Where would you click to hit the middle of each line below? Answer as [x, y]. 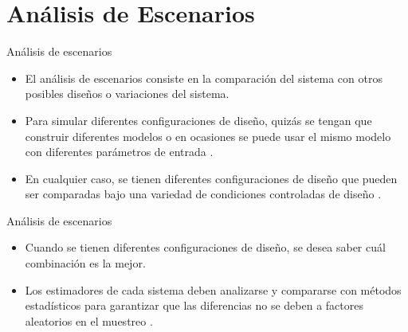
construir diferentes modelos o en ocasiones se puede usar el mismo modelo [208, 136]
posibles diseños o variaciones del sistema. [127, 94]
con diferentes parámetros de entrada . [119, 152]
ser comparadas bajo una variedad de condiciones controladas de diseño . [203, 194]
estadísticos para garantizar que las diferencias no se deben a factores [194, 305]
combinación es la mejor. [85, 263]
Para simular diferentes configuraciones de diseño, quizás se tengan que [198, 120]
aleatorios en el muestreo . [89, 320]
